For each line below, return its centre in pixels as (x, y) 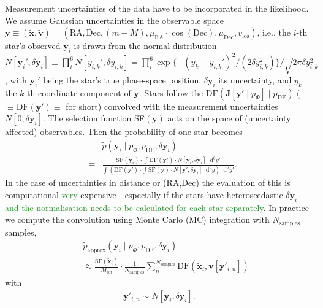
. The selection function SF (94, 118)
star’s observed (33, 46)
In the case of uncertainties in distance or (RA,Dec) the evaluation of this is (148, 183)
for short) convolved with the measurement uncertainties (172, 106)
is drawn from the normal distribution (145, 46)
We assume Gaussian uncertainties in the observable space (114, 20)
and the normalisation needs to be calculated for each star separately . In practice (157, 207)
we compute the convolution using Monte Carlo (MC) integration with (137, 219)
